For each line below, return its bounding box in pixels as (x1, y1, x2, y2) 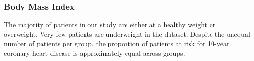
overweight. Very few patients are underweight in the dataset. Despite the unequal (4, 29, 250, 39)
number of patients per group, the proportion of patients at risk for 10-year (4, 38, 230, 48)
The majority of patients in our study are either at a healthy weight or (4, 19, 216, 30)
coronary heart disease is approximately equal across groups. (4, 48, 185, 58)
